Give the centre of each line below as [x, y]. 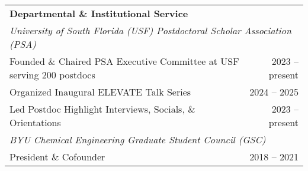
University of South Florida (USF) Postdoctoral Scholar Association [150, 30]
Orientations [35, 122]
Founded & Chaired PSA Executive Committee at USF [124, 61]
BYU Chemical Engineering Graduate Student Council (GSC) [138, 139]
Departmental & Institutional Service [99, 13]
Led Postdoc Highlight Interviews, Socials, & [102, 109]
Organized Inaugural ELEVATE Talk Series [100, 92]
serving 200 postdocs [52, 75]
